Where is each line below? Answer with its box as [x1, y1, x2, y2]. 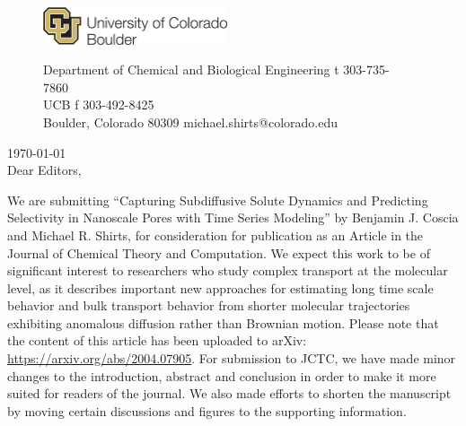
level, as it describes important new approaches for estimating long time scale [7, 278, 434, 297]
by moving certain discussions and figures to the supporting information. [7, 401, 407, 420]
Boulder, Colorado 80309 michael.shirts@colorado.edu [43, 112, 338, 131]
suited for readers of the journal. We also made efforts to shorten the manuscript [7, 384, 452, 403]
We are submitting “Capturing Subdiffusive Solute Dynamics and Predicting [7, 190, 428, 209]
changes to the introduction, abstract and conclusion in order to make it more [7, 366, 436, 385]
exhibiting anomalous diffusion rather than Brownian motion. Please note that [7, 313, 439, 332]
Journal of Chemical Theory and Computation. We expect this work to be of [7, 243, 430, 262]
